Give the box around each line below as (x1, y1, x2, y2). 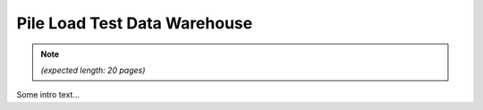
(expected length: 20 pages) (40, 65, 146, 75)
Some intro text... (16, 90, 80, 100)
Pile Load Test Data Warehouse (16, 13, 253, 33)
